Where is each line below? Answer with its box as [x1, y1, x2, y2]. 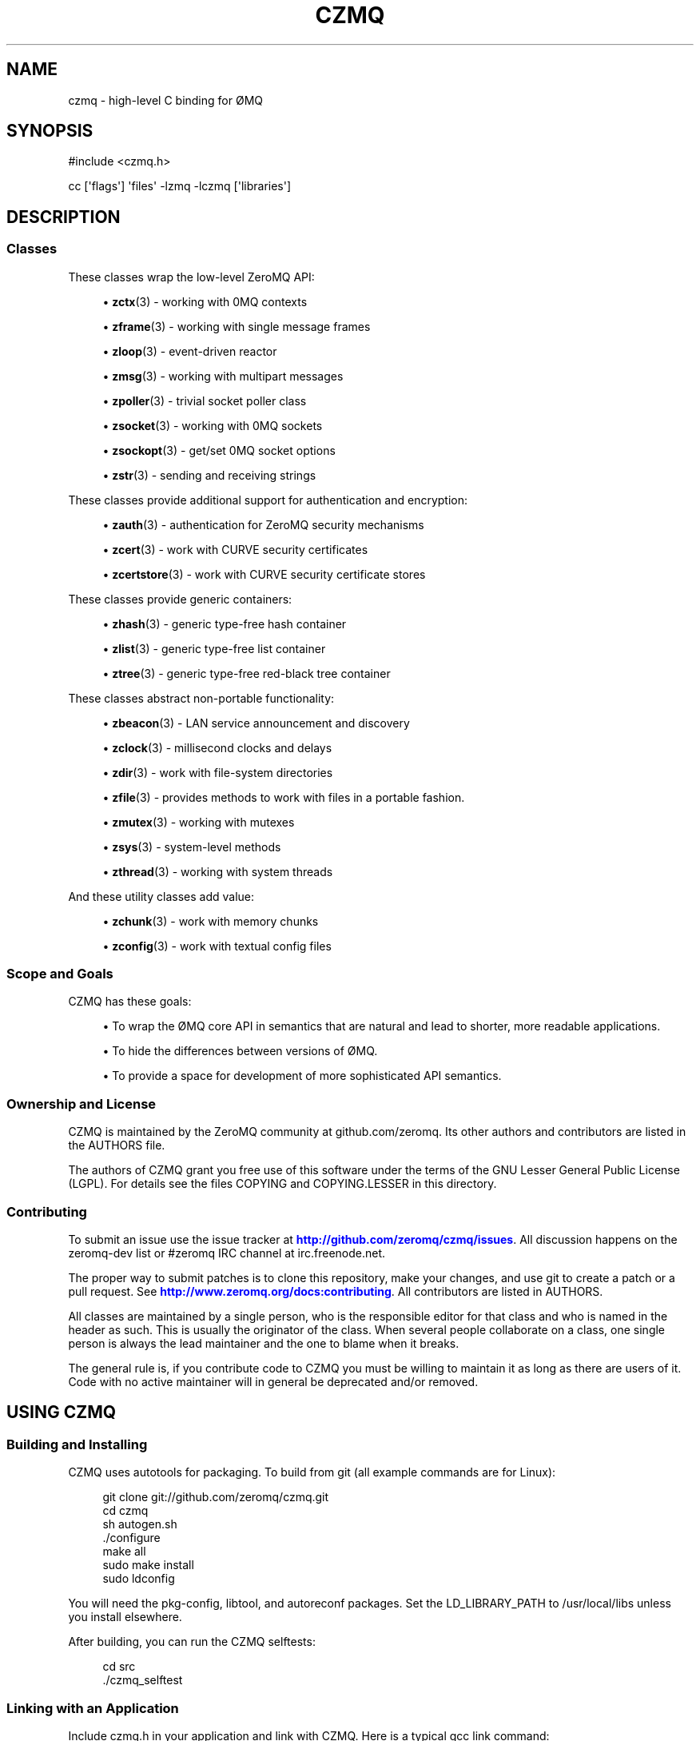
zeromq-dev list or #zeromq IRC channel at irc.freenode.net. [68, 1245, 386, 1260]
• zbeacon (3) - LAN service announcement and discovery [102, 715, 410, 730]
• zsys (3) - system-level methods [102, 839, 281, 854]
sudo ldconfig [102, 1572, 175, 1586]
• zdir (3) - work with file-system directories [102, 765, 333, 779]
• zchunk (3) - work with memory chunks [102, 914, 319, 928]
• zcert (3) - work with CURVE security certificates [102, 542, 368, 556]
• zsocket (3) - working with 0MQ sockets [102, 418, 323, 432]
